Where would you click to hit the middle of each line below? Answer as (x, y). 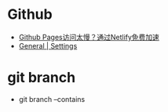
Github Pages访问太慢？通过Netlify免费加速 (89, 37)
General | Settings (48, 45)
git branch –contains (52, 99)
